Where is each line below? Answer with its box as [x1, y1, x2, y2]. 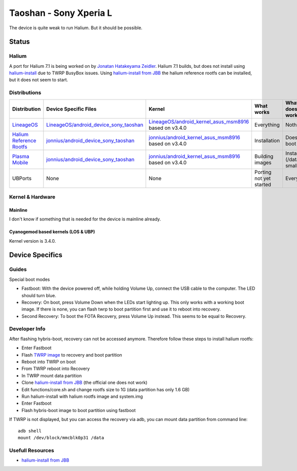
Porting [254, 168, 272, 175]
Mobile [12, 159, 28, 166]
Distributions [9, 89, 42, 96]
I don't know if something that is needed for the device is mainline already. [9, 216, 161, 222]
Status [9, 38, 30, 46]
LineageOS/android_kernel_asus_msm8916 [148, 118, 249, 125]
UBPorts [12, 175, 32, 182]
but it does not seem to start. [9, 77, 68, 83]
